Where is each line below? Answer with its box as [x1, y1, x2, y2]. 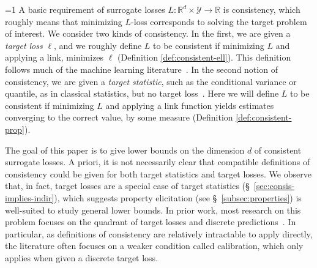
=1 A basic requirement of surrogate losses [5, 3, 165, 15]
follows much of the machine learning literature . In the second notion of [5, 62, 278, 75]
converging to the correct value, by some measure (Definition [5, 111, 233, 124]
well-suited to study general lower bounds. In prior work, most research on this [5, 203, 301, 216]
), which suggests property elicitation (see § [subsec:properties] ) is [54, 191, 302, 204]
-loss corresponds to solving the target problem [131, 15, 307, 28]
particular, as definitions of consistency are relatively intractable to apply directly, [5, 227, 313, 240]
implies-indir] [5, 191, 54, 204]
